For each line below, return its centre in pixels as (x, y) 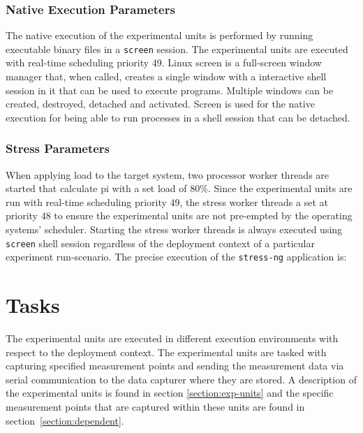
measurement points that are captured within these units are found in (155, 407)
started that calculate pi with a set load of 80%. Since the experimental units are (179, 188)
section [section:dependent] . (65, 420)
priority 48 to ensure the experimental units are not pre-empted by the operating (179, 215)
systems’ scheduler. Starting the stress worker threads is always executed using (174, 229)
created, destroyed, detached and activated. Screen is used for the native (160, 104)
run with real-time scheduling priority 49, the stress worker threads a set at (167, 201)
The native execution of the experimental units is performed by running (160, 35)
